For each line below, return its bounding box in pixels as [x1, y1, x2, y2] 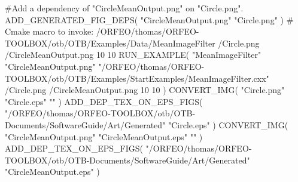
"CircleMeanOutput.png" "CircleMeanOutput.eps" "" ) [5, 130, 203, 143]
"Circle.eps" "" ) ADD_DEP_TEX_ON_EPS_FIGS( [5, 95, 203, 107]
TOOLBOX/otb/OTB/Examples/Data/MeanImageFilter [5, 36, 215, 49]
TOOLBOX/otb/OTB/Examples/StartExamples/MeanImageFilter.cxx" [5, 72, 269, 84]
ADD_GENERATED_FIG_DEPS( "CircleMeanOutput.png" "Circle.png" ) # [5, 13, 294, 26]
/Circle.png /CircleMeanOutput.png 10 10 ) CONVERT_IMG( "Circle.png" [5, 84, 285, 96]
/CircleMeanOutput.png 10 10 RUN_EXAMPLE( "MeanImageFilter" [5, 48, 261, 61]
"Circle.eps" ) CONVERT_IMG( [168, 118, 288, 131]
